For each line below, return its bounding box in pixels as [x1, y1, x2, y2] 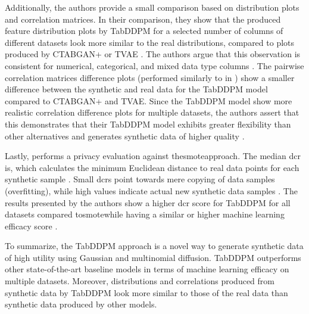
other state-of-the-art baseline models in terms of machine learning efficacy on [5, 263, 289, 275]
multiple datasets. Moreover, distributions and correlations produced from [5, 275, 274, 287]
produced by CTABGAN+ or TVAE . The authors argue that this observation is [5, 48, 301, 60]
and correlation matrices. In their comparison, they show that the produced [5, 13, 281, 25]
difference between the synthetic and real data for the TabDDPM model [5, 83, 268, 95]
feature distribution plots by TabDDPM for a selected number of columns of [5, 24, 283, 37]
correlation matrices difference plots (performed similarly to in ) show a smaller [5, 71, 295, 83]
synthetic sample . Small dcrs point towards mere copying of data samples [5, 173, 275, 185]
